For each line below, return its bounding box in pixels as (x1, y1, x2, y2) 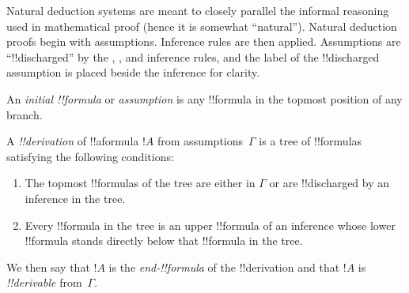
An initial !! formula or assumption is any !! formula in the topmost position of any (6, 90, 403, 107)
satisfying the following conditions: (6, 148, 174, 164)
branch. (6, 106, 43, 122)
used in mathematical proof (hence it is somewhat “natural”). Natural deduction (6, 17, 397, 34)
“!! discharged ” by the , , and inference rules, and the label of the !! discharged (6, 48, 380, 65)
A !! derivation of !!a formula (6, 133, 139, 149)
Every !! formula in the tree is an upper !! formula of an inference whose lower (25, 216, 396, 233)
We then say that (6, 258, 90, 275)
